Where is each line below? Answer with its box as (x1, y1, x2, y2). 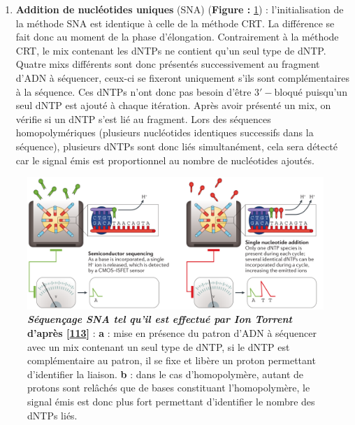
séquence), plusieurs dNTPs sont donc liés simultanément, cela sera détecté (15, 138, 338, 153)
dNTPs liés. (27, 408, 78, 422)
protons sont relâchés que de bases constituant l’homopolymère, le (27, 380, 310, 395)
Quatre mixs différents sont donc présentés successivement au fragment (15, 57, 320, 71)
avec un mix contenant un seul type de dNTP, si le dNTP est (27, 339, 290, 354)
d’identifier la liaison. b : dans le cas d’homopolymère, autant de (27, 366, 304, 381)
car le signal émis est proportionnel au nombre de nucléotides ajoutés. (15, 152, 314, 167)
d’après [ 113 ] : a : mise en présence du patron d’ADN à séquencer (27, 325, 317, 340)
